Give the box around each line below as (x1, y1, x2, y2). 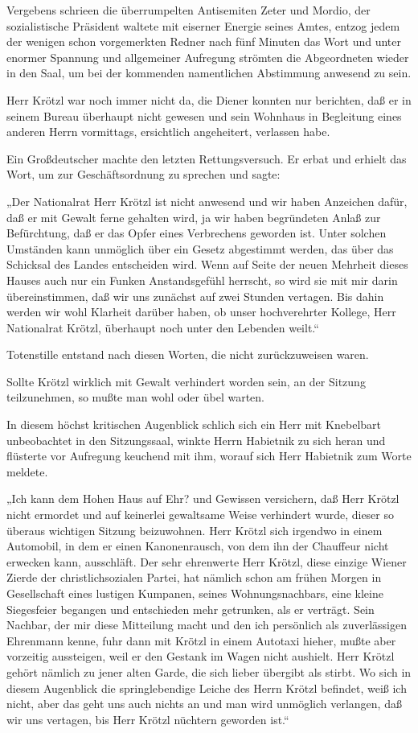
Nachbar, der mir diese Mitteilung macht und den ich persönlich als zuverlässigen (6, 616, 407, 633)
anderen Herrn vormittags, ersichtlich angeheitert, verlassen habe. (6, 123, 330, 140)
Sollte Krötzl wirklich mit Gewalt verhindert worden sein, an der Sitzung (6, 373, 366, 389)
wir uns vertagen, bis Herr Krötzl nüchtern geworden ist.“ (6, 710, 289, 727)
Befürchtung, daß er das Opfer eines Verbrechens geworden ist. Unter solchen (6, 224, 387, 241)
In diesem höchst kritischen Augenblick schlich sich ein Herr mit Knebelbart (6, 416, 382, 433)
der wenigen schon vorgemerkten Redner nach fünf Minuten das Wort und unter (6, 33, 402, 50)
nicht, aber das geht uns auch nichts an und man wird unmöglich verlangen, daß (6, 695, 402, 712)
